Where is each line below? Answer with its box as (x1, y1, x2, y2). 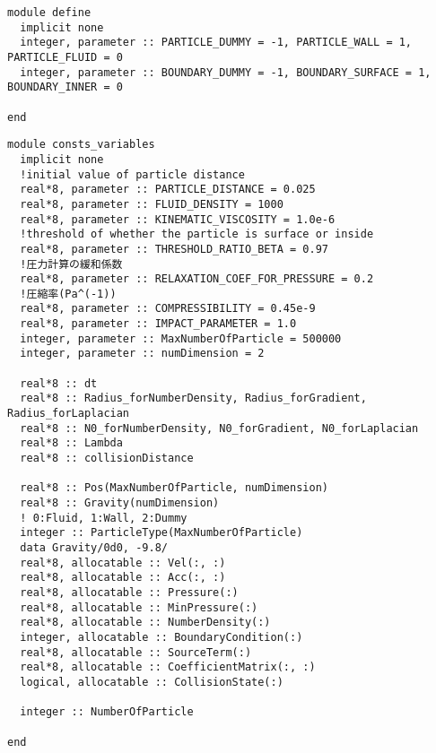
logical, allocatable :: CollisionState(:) (20, 675, 283, 688)
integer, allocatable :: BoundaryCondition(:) (20, 630, 303, 644)
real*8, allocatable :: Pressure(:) (20, 585, 239, 599)
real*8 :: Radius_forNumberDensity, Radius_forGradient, (20, 392, 367, 405)
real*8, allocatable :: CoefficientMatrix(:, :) (20, 661, 316, 674)
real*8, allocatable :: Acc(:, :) (20, 571, 226, 584)
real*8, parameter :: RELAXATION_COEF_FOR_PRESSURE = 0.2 (20, 273, 374, 286)
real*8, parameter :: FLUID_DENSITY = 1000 (20, 197, 283, 211)
